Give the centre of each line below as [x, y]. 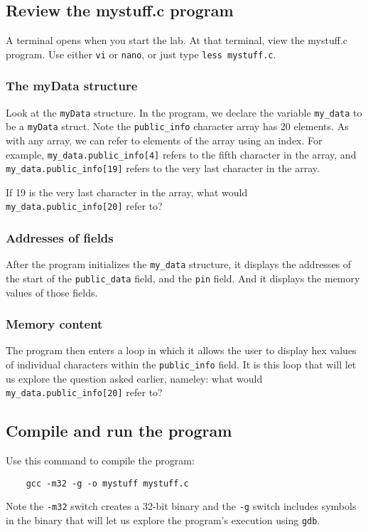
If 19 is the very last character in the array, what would [127, 192]
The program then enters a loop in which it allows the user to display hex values [181, 350]
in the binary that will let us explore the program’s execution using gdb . [163, 520]
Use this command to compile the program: [100, 461]
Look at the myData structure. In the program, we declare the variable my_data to [184, 112]
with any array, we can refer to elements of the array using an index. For [164, 140]
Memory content [54, 324]
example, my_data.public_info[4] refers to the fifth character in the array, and [181, 154]
